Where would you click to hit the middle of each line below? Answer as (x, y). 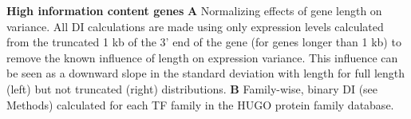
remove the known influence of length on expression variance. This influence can (202, 57)
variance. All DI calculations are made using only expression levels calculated (195, 26)
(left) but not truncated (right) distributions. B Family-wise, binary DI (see (192, 88)
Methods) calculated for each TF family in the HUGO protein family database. (200, 104)
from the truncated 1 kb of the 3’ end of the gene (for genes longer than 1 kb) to (204, 42)
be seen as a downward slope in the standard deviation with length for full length (206, 73)
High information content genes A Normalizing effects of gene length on (194, 10)
